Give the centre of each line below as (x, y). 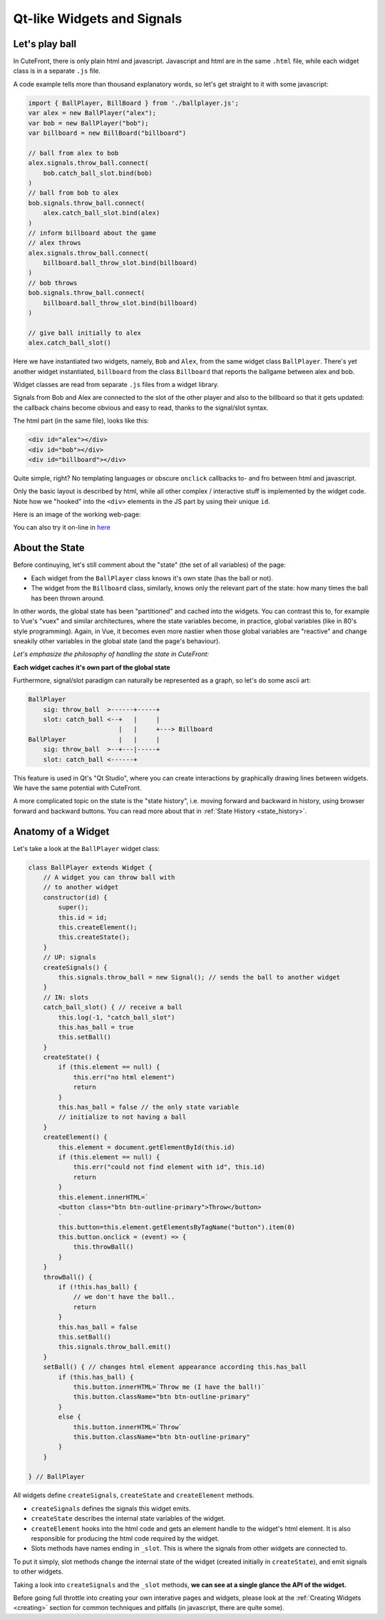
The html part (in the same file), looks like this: (81, 421)
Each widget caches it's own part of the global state (92, 667)
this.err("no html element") (124, 1077)
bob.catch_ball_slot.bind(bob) (98, 173)
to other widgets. (38, 1571)
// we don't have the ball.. (124, 1297)
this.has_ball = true (96, 1027)
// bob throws (53, 283)
